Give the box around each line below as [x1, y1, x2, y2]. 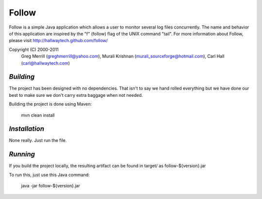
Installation [9, 125, 45, 133]
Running [9, 150, 35, 158]
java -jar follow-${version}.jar [21, 183, 80, 189]
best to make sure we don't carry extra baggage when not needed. [9, 92, 143, 98]
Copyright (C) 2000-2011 [9, 46, 59, 52]
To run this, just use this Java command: [9, 172, 90, 178]
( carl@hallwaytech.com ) [21, 60, 70, 66]
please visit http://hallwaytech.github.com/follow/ [9, 38, 108, 44]
